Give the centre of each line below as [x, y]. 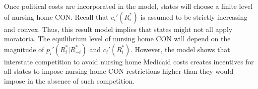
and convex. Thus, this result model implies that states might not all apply [118, 29]
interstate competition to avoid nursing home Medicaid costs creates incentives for [129, 61]
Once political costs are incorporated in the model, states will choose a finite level [128, 6]
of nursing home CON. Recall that [56, 16]
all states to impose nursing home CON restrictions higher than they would [119, 71]
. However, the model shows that [180, 49]
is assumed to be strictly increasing [194, 16]
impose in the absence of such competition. [69, 80]
